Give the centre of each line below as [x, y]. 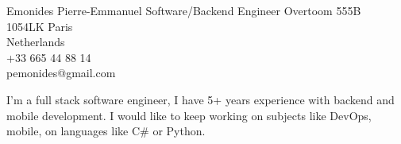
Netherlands [36, 42]
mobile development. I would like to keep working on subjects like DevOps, [189, 115]
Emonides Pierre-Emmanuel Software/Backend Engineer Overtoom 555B [184, 10]
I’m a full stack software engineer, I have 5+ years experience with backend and [200, 99]
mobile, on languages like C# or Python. [106, 131]
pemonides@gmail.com [61, 73]
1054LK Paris [40, 26]
